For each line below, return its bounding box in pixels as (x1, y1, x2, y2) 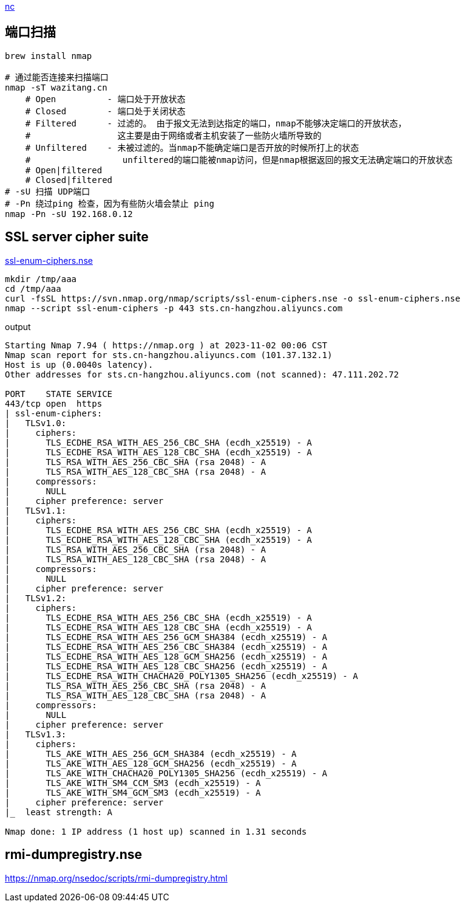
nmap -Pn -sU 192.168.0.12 (5, 209, 133, 219)
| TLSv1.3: (5, 729, 67, 739)
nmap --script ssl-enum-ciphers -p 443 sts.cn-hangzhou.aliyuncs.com (5, 303, 343, 313)
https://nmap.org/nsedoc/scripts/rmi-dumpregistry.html (5, 872, 228, 883)
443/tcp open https (5, 398, 103, 409)
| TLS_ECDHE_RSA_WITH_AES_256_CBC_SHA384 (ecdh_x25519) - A (5, 641, 328, 652)
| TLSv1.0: (5, 418, 67, 428)
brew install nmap (5, 50, 92, 61)
